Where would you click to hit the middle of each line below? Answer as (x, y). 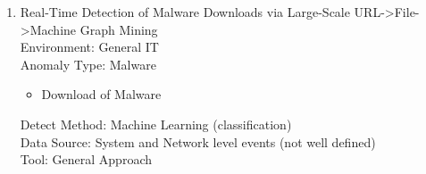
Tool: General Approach (86, 159)
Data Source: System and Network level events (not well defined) (198, 141)
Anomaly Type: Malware (88, 64)
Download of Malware (101, 94)
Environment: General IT (89, 47)
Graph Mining (119, 29)
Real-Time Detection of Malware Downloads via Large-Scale (185, 12)
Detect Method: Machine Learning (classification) (156, 124)
